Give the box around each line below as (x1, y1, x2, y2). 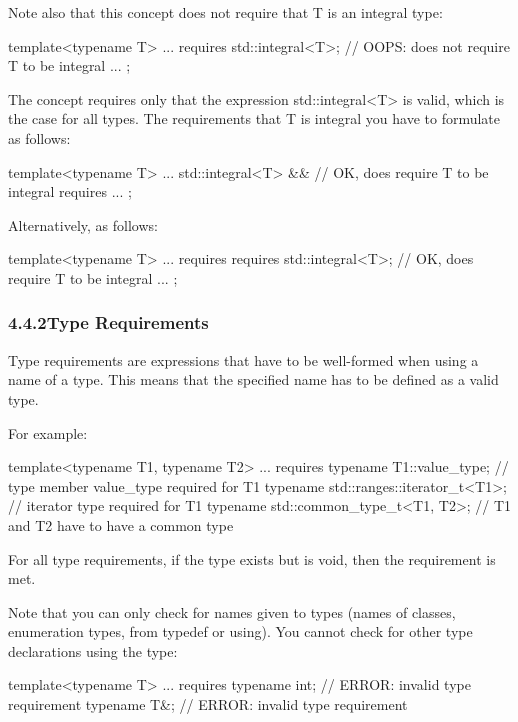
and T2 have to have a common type (8, 514, 234, 535)
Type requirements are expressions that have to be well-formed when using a (8, 349, 479, 370)
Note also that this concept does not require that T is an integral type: (8, 2, 443, 22)
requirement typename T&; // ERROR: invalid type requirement (8, 694, 408, 715)
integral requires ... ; (8, 181, 132, 202)
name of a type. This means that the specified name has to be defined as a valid (8, 369, 499, 390)
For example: (8, 422, 88, 443)
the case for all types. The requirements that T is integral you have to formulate (8, 108, 501, 129)
